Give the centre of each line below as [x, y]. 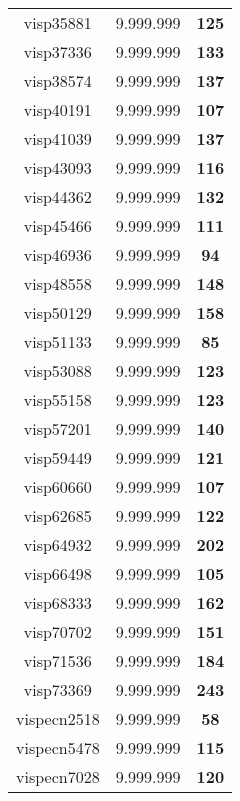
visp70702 [57, 631]
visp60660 [57, 486]
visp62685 [57, 515]
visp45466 [57, 225]
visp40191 [57, 109]
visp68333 [57, 602]
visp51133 [57, 341]
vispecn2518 [58, 718]
